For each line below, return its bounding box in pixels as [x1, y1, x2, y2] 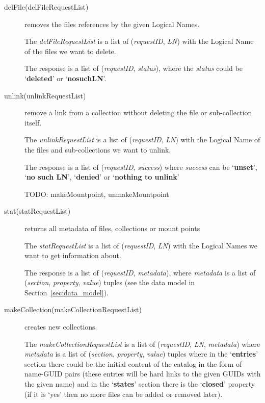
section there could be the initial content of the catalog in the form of [24, 358, 242, 369]
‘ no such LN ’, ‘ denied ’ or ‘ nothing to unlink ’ [24, 171, 179, 182]
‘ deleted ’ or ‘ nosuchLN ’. [24, 72, 107, 83]
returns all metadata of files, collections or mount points [24, 222, 200, 233]
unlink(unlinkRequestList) [4, 90, 86, 100]
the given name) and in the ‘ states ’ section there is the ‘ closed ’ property [24, 379, 255, 389]
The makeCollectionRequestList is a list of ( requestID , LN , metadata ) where [24, 338, 260, 349]
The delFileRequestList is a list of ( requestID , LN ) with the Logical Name [24, 36, 254, 46]
